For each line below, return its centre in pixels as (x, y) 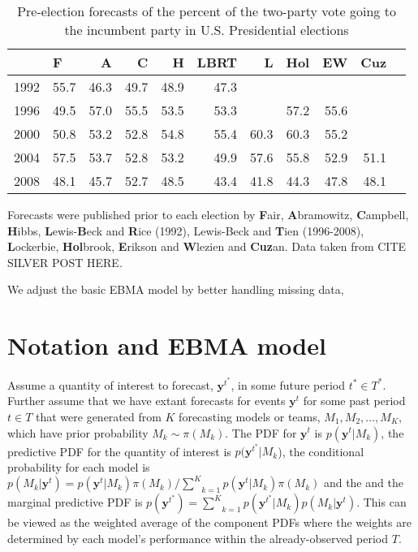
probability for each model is (79, 466)
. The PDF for (261, 432)
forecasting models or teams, (250, 416)
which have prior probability (78, 432)
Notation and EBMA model (167, 345)
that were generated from (99, 416)
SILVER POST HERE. (65, 262)
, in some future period (288, 384)
